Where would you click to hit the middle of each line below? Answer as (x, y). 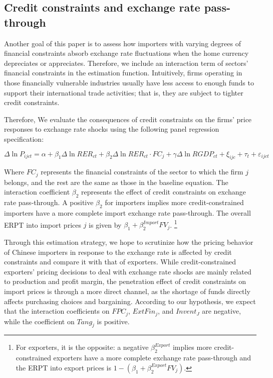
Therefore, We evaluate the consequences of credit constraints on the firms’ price (128, 119)
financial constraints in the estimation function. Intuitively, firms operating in (123, 73)
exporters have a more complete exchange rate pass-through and (152, 358)
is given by (105, 224)
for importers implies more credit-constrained (174, 202)
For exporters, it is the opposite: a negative (82, 347)
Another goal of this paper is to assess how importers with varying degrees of (122, 43)
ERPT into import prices (43, 224)
